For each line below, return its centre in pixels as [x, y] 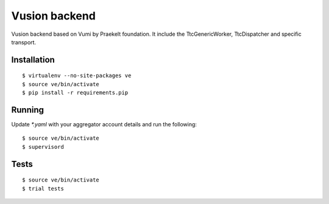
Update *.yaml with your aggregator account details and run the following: [104, 124]
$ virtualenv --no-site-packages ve [77, 76]
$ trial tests [43, 189]
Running [28, 110]
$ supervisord [43, 147]
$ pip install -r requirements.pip [75, 93]
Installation [33, 60]
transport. [24, 42]
